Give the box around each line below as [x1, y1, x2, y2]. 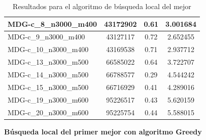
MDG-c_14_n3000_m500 [8, 69, 89, 79]
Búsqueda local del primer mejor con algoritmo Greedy [4, 126, 202, 136]
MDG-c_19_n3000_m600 [8, 94, 89, 105]
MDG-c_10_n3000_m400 [8, 44, 89, 55]
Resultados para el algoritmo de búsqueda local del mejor [13, 1, 191, 11]
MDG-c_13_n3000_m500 [8, 57, 89, 67]
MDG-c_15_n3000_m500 [8, 81, 89, 92]
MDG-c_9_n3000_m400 [8, 31, 85, 42]
